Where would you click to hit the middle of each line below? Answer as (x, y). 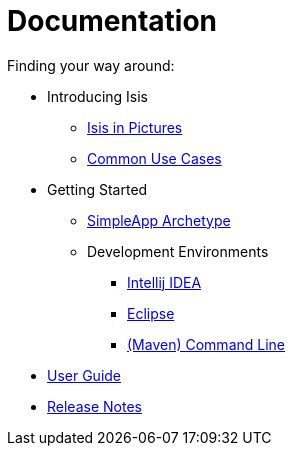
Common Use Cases (154, 158)
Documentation (112, 21)
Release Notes (94, 406)
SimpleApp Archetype (159, 220)
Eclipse (151, 313)
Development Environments (178, 251)
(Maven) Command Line (206, 344)
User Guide (84, 375)
